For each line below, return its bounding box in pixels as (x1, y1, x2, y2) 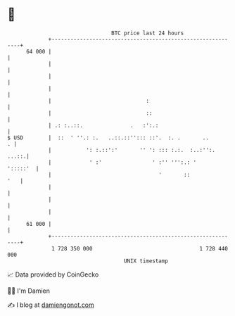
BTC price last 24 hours (111, 30, 184, 37)
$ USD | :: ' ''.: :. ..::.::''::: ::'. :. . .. (7, 134, 210, 141)
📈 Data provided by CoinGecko (7, 270, 99, 279)
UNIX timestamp (123, 257, 169, 265)
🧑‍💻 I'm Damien (7, 286, 51, 295)
